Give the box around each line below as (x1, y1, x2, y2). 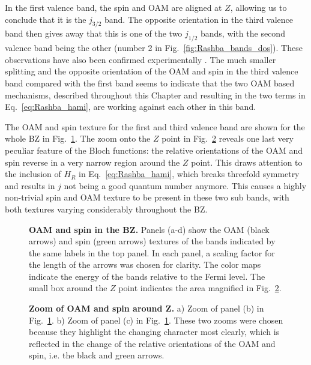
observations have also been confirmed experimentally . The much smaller (5, 53, 276, 65)
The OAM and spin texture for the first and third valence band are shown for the (5, 120, 305, 133)
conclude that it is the (5, 13, 86, 25)
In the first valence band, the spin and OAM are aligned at (5, 1, 222, 13)
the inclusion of (5, 167, 61, 180)
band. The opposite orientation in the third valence (104, 13, 294, 25)
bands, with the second (200, 27, 285, 40)
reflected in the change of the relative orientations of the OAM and (29, 337, 276, 349)
